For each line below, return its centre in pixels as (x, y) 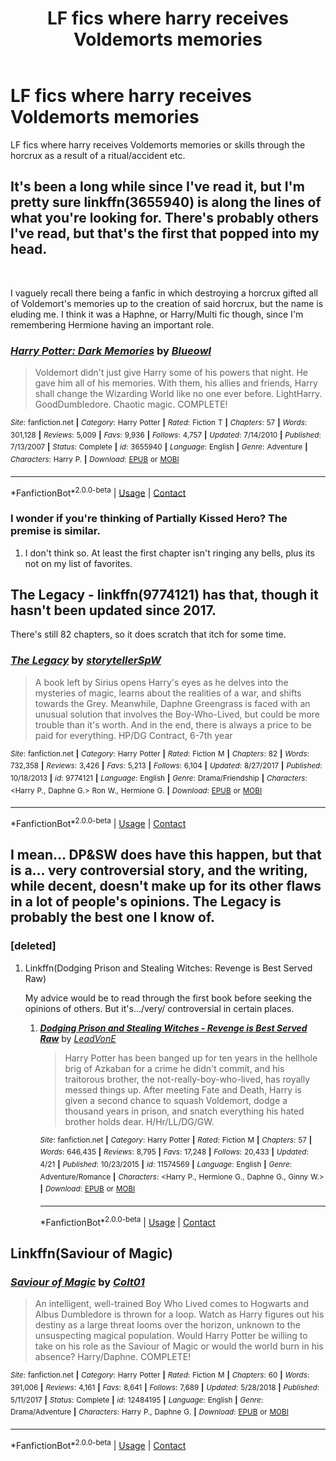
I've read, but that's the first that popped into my (165, 233)
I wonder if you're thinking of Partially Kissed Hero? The (149, 519)
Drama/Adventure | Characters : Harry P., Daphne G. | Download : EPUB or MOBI (149, 1412)
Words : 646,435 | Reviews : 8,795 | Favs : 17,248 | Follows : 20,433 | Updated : (174, 1152)
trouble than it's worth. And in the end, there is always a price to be (173, 724)
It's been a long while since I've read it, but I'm (157, 187)
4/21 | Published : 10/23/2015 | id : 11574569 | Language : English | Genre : (166, 1165)
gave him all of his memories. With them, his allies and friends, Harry (176, 383)
